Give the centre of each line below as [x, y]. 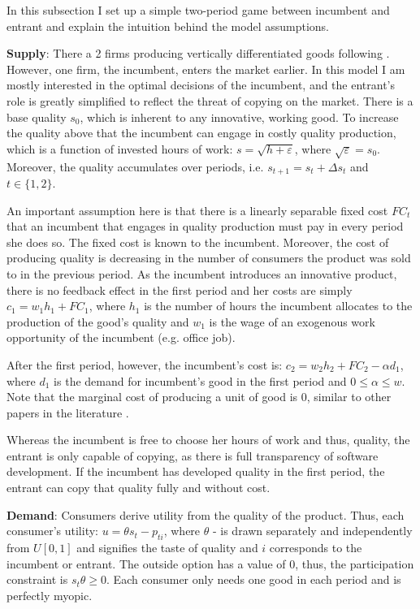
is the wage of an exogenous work [292, 321]
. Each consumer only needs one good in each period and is [254, 579]
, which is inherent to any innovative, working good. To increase [239, 117]
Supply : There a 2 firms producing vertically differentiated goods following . [198, 53]
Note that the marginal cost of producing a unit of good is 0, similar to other [199, 397]
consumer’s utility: [52, 531]
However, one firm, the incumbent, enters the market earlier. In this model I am [206, 69]
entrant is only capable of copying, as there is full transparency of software [193, 455]
